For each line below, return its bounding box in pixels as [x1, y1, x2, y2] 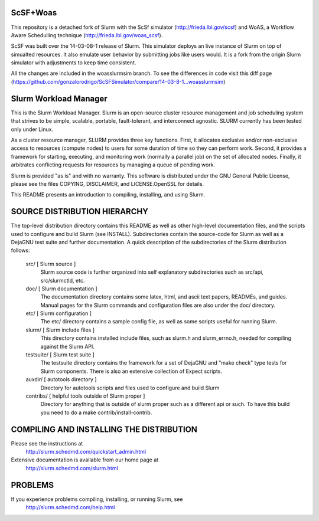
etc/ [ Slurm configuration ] [25, 310, 92, 317]
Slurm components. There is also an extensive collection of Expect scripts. [40, 368, 223, 375]
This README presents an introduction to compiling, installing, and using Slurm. [11, 191, 206, 198]
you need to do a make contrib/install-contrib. [40, 409, 152, 416]
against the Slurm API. [40, 343, 95, 350]
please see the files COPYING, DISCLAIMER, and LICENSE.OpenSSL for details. [11, 180, 204, 187]
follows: [11, 247, 30, 254]
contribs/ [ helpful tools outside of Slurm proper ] [25, 392, 145, 399]
